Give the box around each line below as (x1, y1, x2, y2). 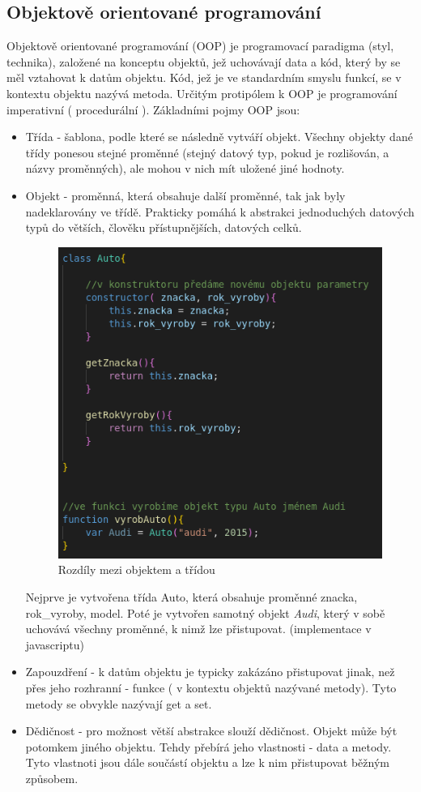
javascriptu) (25, 636, 84, 653)
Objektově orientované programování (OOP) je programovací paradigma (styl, (6, 37, 394, 54)
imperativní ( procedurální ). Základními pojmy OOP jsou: (6, 101, 300, 118)
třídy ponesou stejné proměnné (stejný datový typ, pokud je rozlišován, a (25, 143, 389, 161)
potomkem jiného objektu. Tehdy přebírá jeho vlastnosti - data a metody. (25, 738, 392, 755)
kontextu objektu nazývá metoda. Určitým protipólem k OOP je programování (6, 84, 398, 101)
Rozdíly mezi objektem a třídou (57, 561, 215, 578)
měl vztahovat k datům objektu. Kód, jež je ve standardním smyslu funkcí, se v (6, 69, 402, 86)
